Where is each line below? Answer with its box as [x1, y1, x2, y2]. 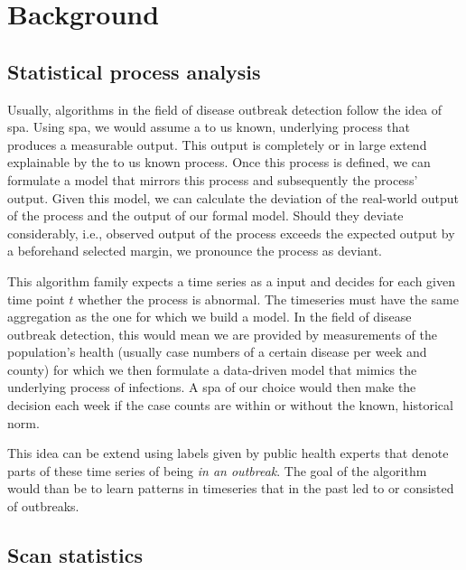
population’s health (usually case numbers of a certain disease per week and [7, 342, 427, 361]
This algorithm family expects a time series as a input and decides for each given [7, 271, 455, 290]
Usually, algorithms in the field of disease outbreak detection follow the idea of [7, 99, 443, 118]
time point [7, 289, 65, 308]
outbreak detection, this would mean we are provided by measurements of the [7, 324, 437, 343]
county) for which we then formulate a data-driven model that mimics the [7, 360, 417, 378]
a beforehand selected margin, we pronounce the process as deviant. [7, 241, 383, 260]
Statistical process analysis [7, 57, 261, 85]
